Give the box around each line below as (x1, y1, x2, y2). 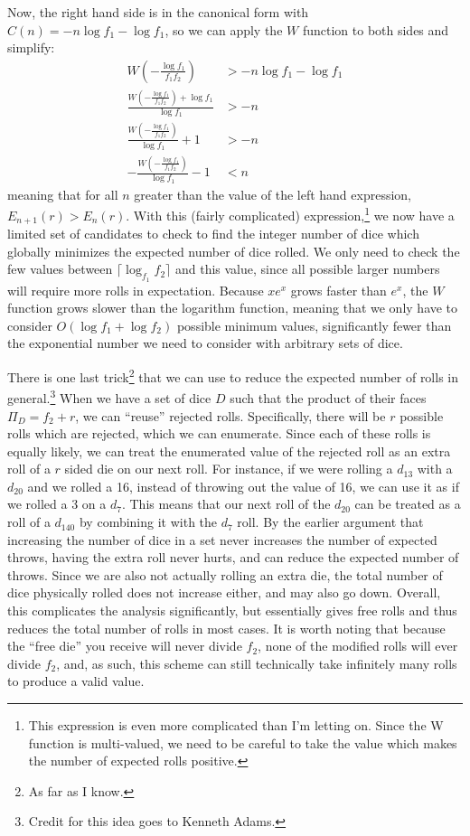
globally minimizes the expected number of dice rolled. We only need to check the (7, 241, 460, 260)
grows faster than (290, 280, 387, 299)
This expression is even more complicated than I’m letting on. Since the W (28, 716, 444, 735)
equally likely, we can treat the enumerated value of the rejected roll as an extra (7, 441, 451, 460)
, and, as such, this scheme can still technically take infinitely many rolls (56, 653, 457, 672)
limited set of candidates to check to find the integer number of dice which (7, 224, 419, 243)
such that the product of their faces (230, 388, 427, 407)
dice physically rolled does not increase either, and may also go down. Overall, (7, 583, 441, 602)
